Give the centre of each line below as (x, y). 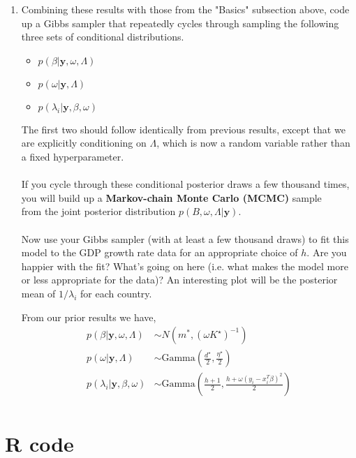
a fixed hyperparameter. (73, 156)
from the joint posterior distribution (98, 211)
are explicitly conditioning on (84, 143)
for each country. (116, 293)
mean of (38, 293)
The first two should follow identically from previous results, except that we (183, 129)
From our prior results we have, (89, 317)
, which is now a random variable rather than (253, 143)
